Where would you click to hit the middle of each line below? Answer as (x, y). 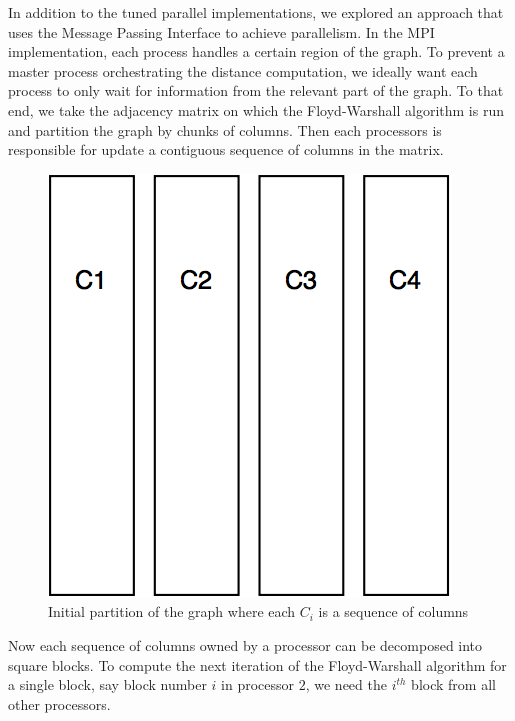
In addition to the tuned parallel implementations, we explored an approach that (256, 12)
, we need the (346, 684)
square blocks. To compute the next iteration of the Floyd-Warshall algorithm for (257, 664)
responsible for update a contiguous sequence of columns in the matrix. (226, 149)
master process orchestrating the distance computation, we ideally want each (243, 70)
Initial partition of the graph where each (172, 611)
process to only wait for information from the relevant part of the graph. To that (256, 90)
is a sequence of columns (393, 611)
